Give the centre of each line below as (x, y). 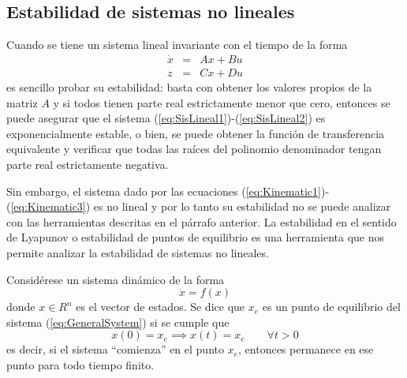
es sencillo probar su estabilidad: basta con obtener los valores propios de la (189, 87)
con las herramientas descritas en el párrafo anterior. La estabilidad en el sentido (202, 221)
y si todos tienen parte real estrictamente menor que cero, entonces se (222, 102)
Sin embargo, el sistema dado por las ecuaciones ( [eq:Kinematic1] (164, 191)
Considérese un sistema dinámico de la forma (116, 279)
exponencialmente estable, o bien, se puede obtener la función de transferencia (196, 133)
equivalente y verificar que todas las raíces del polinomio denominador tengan (194, 149)
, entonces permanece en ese (306, 349)
